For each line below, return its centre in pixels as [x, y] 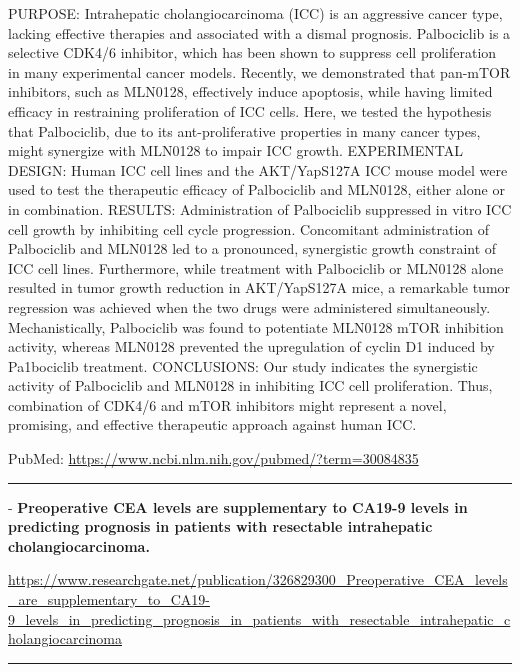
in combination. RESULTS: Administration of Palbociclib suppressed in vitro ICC [260, 208]
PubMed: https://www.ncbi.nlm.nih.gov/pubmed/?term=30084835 [213, 458]
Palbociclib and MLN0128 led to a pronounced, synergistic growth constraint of [252, 248]
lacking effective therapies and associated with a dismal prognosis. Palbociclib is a [259, 32]
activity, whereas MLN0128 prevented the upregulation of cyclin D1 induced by [251, 346]
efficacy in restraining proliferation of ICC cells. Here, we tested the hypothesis [250, 110]
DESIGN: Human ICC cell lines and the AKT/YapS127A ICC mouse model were [258, 169]
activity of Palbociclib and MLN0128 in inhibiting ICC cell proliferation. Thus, [250, 385]
